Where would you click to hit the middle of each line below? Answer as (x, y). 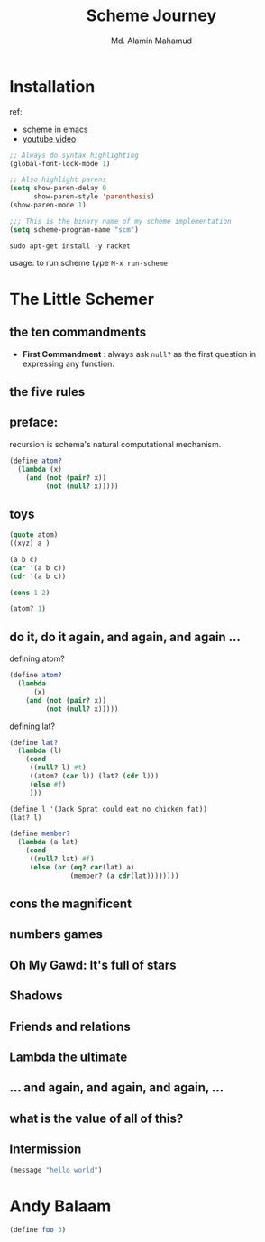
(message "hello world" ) (56, 1170)
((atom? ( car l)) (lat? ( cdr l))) (94, 777)
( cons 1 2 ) (30, 593)
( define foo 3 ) (38, 1230)
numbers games (56, 934)
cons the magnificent (71, 904)
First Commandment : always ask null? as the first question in (139, 354)
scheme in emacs (55, 129)
